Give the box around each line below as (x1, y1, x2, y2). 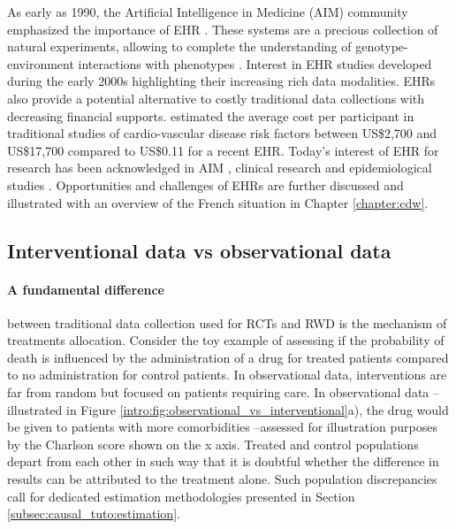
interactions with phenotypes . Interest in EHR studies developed (78, 54, 432, 73)
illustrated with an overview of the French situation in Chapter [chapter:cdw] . (7, 193, 429, 211)
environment (7, 54, 74, 73)
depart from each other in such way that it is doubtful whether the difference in (7, 452, 439, 471)
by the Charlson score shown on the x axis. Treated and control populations (7, 434, 419, 453)
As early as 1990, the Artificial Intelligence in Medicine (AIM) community (7, 3, 408, 20)
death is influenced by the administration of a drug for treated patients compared (7, 348, 449, 366)
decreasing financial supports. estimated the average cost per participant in (7, 106, 414, 125)
